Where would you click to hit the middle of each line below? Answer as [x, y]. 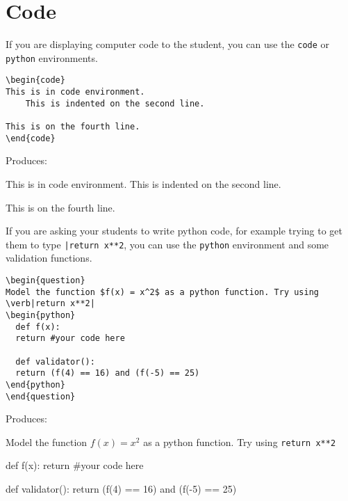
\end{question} [41, 396]
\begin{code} [35, 80]
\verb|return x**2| [50, 304]
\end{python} [35, 384]
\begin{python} [41, 315]
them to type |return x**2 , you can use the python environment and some [167, 244]
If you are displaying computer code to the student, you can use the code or [168, 44]
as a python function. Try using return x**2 [240, 442]
